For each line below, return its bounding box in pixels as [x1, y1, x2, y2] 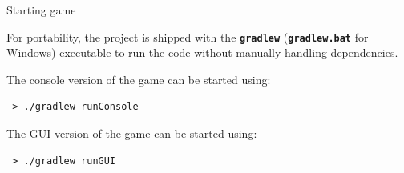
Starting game [6, 2, 76, 18]
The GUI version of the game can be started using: [6, 125, 257, 142]
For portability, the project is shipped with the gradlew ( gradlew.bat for [6, 28, 369, 45]
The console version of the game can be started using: [6, 70, 271, 87]
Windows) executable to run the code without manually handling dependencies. [6, 44, 398, 61]
